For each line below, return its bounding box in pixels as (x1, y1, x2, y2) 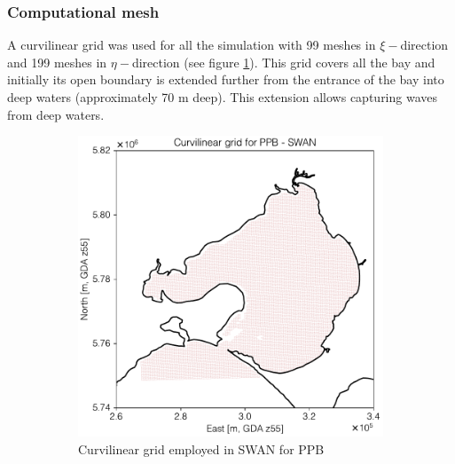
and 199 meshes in (7, 52, 107, 71)
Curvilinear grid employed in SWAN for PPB (78, 439, 325, 458)
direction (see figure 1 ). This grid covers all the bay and (131, 52, 435, 71)
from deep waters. (7, 105, 105, 123)
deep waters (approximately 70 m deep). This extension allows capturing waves (7, 88, 438, 106)
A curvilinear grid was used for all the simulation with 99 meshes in (7, 35, 376, 54)
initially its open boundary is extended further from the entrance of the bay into (7, 70, 444, 89)
